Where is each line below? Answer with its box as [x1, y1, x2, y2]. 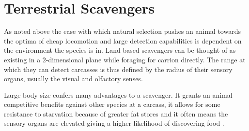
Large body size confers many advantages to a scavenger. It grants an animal [4, 89, 233, 100]
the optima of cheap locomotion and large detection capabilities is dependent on [4, 35, 242, 45]
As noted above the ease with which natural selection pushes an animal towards [4, 26, 241, 36]
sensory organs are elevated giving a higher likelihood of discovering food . [4, 118, 224, 128]
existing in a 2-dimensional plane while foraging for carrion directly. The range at [4, 54, 246, 64]
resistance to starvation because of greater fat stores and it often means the [4, 108, 228, 118]
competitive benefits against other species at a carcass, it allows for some [4, 99, 220, 109]
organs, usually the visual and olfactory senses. [4, 73, 143, 84]
